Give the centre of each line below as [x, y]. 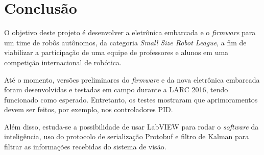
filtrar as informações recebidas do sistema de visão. [85, 147]
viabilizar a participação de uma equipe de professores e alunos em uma [116, 52]
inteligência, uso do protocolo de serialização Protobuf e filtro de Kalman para [127, 136]
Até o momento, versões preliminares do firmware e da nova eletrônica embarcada [132, 79]
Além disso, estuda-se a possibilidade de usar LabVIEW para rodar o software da [131, 126]
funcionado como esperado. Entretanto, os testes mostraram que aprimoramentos [131, 99]
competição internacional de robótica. [63, 62]
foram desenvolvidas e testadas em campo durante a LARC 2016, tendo [116, 89]
